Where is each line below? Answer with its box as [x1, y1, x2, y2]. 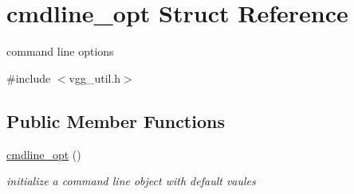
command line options [6, 43, 114, 60]
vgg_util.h [69, 69, 121, 86]
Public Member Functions [6, 108, 225, 133]
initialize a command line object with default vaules [6, 173, 256, 189]
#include [6, 69, 51, 86]
